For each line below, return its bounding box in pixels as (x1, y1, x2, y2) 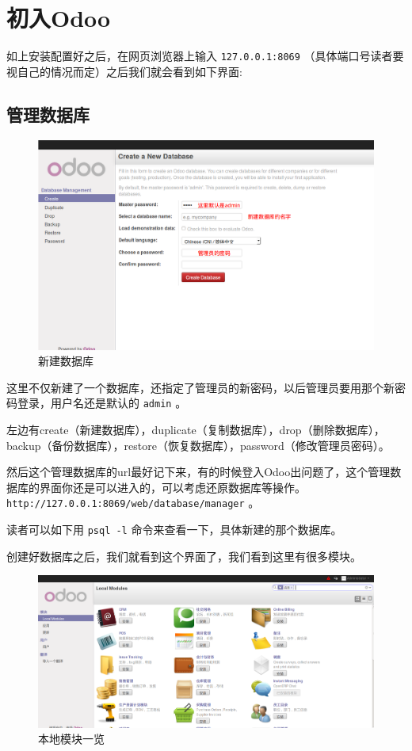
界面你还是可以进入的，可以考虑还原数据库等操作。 (39, 478, 306, 495)
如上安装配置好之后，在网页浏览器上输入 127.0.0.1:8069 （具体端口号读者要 (6, 48, 404, 64)
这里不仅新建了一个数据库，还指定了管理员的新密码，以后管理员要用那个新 (6, 379, 395, 395)
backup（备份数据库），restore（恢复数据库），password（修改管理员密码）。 (6, 436, 390, 453)
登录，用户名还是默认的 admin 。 (17, 395, 187, 411)
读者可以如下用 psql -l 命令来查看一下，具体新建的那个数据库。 (6, 521, 342, 538)
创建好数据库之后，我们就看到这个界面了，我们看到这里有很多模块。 (6, 547, 361, 564)
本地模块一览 (38, 730, 105, 747)
